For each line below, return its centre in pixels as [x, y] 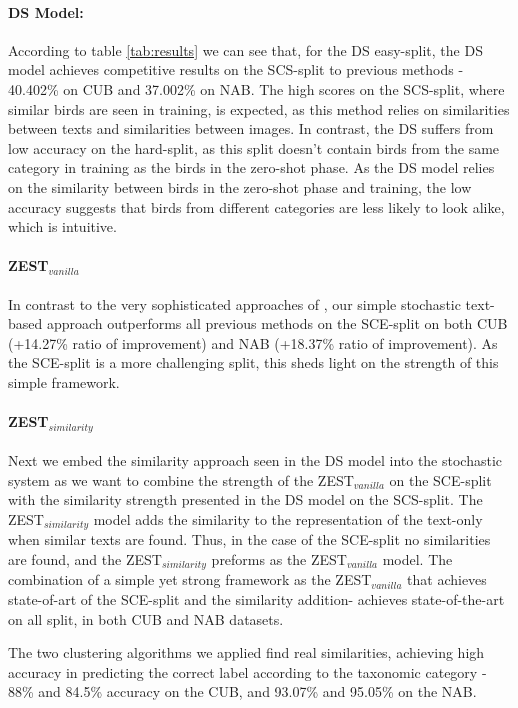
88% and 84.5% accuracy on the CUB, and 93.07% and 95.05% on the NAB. [242, 691]
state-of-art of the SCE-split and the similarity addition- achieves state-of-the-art [256, 599]
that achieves [447, 579]
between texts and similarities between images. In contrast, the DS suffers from [251, 128]
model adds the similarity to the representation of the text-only [288, 518]
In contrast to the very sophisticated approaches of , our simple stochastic [234, 303]
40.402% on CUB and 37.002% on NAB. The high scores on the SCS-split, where [256, 88]
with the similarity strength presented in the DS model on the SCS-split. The [245, 499]
